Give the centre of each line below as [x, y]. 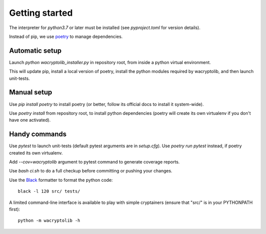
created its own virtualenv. [36, 153]
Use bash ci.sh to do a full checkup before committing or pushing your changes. [91, 171]
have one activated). [30, 120]
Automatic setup [35, 50]
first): [15, 209]
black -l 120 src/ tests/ [49, 191]
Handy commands [38, 134]
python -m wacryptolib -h [49, 221]
